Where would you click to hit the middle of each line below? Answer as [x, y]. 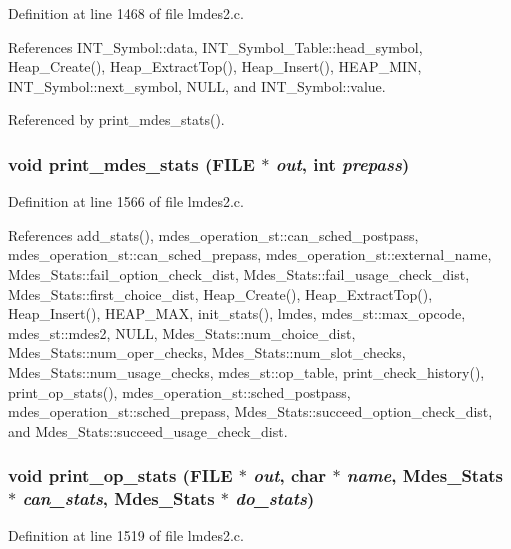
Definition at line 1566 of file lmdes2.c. [126, 201]
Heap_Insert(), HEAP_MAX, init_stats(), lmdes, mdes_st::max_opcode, [237, 313]
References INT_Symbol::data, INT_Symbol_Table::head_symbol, [215, 46]
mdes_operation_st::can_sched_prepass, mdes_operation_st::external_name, [250, 254]
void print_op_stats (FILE [120, 475]
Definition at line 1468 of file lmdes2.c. [126, 13]
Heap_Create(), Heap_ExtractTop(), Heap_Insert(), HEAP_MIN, [215, 66]
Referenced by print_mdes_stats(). [116, 119]
